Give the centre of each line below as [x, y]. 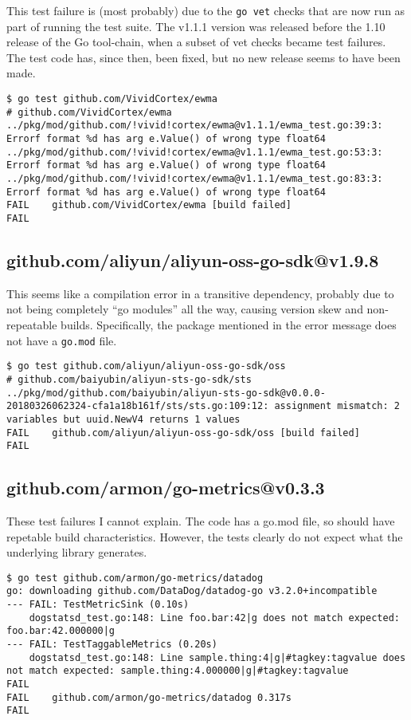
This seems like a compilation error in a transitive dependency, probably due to [200, 293]
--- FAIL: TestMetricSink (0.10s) [98, 605]
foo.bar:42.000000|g [61, 631]
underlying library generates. [77, 552]
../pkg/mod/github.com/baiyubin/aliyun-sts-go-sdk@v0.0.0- [166, 393]
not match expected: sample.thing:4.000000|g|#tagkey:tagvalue [178, 671]
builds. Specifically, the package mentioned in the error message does [229, 324]
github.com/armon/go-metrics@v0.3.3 [166, 488]
